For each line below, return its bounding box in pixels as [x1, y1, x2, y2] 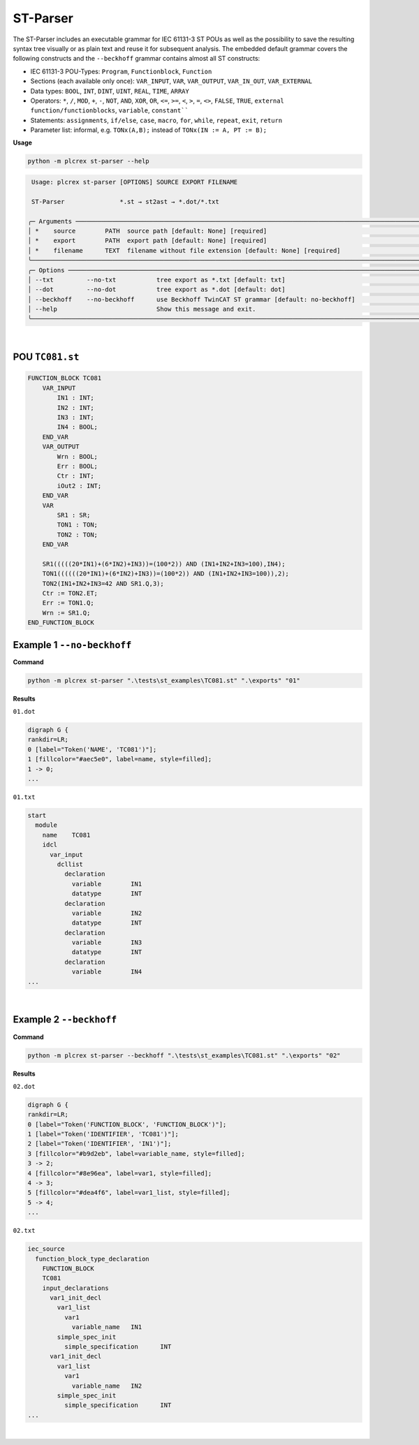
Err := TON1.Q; [42, 599, 94, 607]
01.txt [13, 793, 36, 801]
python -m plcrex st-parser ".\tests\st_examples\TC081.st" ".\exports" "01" [27, 676, 300, 684]
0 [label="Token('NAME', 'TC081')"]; [27, 745, 157, 754]
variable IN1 [71, 880, 142, 888]
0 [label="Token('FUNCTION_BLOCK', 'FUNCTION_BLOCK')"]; [27, 1120, 227, 1128]
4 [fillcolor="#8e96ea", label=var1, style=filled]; [27, 1169, 212, 1177]
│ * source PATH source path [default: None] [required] [27, 227, 267, 235]
